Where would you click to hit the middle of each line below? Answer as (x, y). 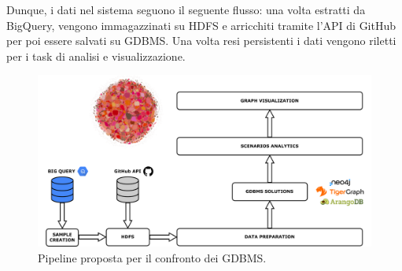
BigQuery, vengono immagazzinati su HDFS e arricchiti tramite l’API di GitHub (201, 25)
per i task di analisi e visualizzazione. (96, 56)
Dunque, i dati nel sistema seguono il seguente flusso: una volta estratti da (186, 9)
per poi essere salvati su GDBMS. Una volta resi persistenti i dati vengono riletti (201, 41)
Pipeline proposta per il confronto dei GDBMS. (152, 257)
